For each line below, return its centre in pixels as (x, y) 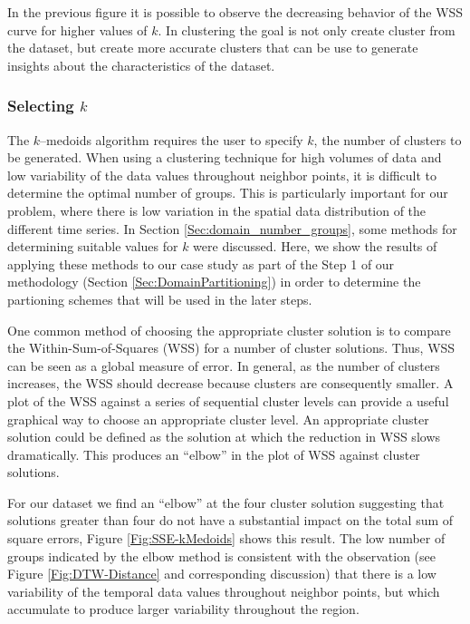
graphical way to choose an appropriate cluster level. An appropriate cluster (218, 419)
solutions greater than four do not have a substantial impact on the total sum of (230, 520)
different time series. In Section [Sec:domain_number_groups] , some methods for (232, 228)
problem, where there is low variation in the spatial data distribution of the (217, 210)
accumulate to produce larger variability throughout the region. (183, 609)
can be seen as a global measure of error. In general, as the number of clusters (224, 365)
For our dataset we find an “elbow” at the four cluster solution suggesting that (226, 502)
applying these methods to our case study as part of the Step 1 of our (201, 263)
